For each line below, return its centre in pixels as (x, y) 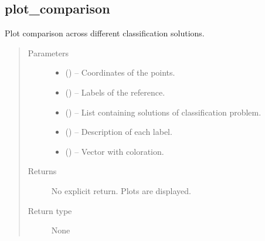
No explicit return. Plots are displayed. (121, 190)
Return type (50, 210)
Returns (42, 171)
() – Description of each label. (119, 132)
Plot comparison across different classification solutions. (105, 33)
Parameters (48, 52)
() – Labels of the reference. (115, 92)
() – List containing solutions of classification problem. (163, 112)
